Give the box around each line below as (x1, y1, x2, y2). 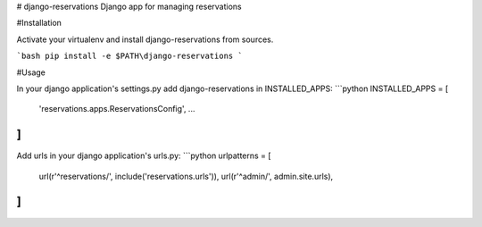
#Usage (16, 67, 46, 78)
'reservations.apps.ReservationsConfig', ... (38, 104, 195, 114)
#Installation (16, 18, 62, 29)
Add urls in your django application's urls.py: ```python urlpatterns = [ (16, 150, 271, 161)
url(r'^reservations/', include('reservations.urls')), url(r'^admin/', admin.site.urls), (38, 171, 334, 181)
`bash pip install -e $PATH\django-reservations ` (16, 51, 243, 62)
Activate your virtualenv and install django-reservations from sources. (16, 34, 274, 45)
